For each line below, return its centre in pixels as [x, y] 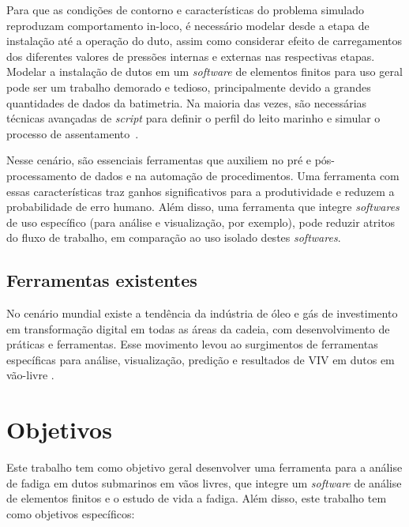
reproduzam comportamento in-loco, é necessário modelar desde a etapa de [188, 25]
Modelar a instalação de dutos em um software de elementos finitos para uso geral [204, 72]
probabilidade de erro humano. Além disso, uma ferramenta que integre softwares [203, 207]
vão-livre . [30, 375]
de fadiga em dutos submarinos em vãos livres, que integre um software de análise [204, 482]
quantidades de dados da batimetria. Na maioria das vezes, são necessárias [187, 102]
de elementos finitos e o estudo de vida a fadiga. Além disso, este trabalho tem [197, 498]
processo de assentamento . [73, 133]
